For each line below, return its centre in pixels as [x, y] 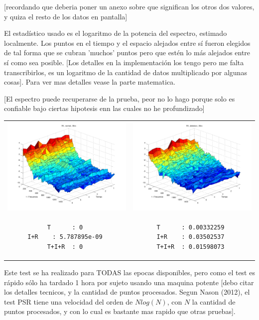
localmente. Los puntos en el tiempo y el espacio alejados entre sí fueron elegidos [127, 43]
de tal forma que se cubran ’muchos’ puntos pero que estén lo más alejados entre [127, 53]
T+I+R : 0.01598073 [191, 247]
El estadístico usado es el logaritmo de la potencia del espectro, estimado [116, 33]
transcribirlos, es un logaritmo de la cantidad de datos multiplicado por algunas [126, 72]
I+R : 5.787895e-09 [65, 237]
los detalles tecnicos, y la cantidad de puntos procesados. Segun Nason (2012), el [127, 292]
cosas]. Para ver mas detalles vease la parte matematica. [90, 82]
